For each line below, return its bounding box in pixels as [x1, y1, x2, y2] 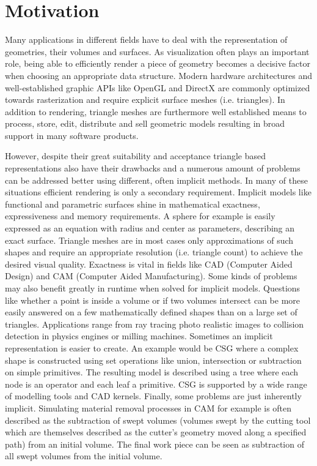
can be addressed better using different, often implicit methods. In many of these [5, 173, 308, 186]
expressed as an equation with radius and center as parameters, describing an [5, 222, 295, 235]
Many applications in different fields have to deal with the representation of [5, 33, 288, 46]
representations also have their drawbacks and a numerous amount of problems [5, 162, 301, 175]
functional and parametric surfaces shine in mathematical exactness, [5, 197, 260, 210]
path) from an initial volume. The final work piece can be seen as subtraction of [5, 437, 304, 450]
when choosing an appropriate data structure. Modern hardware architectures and [5, 69, 313, 81]
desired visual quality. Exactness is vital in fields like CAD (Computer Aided [5, 257, 293, 270]
